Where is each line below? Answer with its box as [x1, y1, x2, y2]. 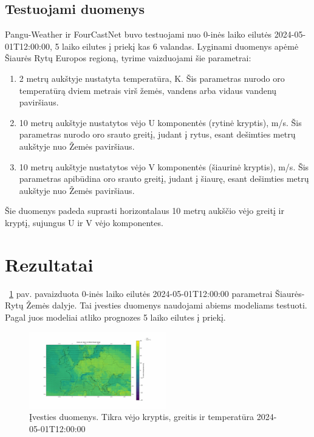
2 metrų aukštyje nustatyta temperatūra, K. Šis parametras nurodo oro [19, 72, 285, 84]
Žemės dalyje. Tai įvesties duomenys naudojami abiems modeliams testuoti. [26, 299, 307, 312]
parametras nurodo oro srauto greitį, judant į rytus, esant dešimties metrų [19, 128, 296, 141]
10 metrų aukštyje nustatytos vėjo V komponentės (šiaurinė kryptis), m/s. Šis [19, 160, 309, 173]
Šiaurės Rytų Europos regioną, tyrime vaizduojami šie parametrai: [5, 52, 251, 64]
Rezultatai [5, 252, 94, 276]
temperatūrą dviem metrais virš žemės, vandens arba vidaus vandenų [19, 84, 277, 96]
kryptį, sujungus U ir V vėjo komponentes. [5, 216, 163, 229]
